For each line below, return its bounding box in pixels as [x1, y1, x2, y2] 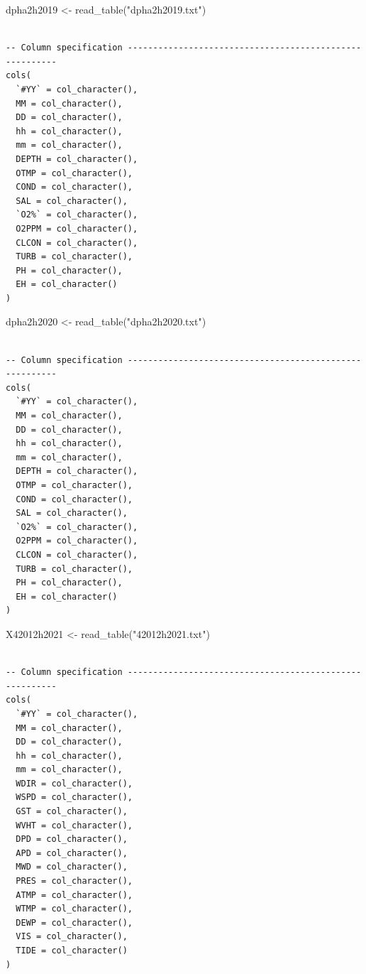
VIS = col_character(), [16, 931, 128, 942]
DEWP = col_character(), [16, 917, 133, 928]
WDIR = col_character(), [16, 778, 133, 789]
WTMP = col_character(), [16, 904, 133, 914]
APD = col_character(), [16, 848, 128, 858]
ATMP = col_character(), [16, 889, 133, 900]
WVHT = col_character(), [16, 820, 133, 830]
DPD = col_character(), [16, 834, 128, 845]
